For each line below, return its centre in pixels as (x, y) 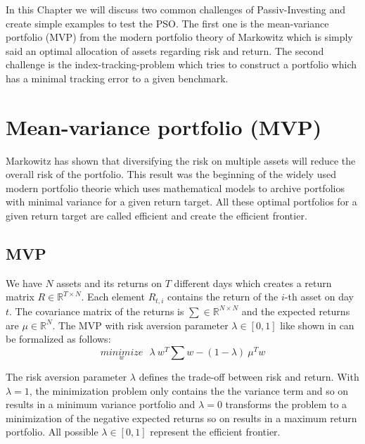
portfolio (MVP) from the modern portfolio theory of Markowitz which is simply (179, 37)
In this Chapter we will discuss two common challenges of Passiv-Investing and (176, 9)
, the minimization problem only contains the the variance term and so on (189, 390)
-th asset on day (319, 297)
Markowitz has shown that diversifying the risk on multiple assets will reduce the (181, 160)
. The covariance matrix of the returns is (97, 311)
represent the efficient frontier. (215, 432)
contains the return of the (223, 297)
